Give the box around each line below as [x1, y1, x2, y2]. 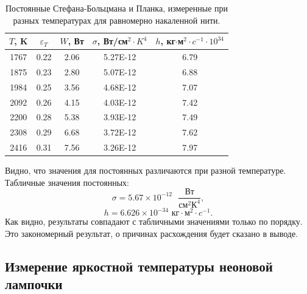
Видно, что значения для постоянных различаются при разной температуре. [5, 164, 286, 177]
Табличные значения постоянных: [5, 176, 129, 188]
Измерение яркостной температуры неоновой [5, 256, 273, 275]
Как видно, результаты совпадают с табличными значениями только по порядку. [5, 215, 303, 228]
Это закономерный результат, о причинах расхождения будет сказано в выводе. [5, 227, 298, 239]
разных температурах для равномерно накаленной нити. [13, 13, 221, 26]
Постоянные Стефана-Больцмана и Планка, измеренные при [5, 2, 228, 14]
